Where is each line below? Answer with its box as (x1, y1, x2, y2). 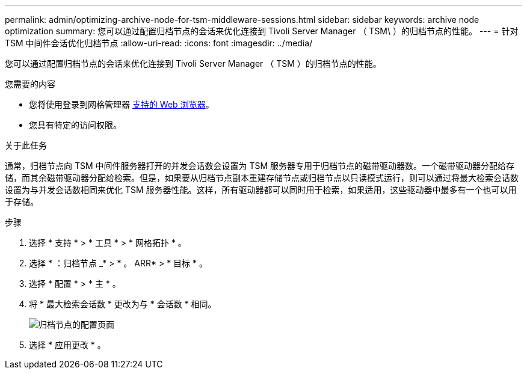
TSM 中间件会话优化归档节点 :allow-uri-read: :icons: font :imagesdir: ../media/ (5, 38, 313, 48)
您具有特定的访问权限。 (29, 120, 122, 130)
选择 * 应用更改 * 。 (29, 340, 106, 350)
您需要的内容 (5, 79, 55, 89)
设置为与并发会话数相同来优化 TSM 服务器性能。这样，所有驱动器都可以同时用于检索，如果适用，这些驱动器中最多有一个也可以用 (5, 185, 517, 195)
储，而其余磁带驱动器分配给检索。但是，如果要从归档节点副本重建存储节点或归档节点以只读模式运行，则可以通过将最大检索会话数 (5, 173, 519, 183)
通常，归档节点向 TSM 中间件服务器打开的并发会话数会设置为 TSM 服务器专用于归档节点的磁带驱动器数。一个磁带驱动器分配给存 (5, 161, 515, 171)
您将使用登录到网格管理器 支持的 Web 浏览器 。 (29, 99, 214, 109)
